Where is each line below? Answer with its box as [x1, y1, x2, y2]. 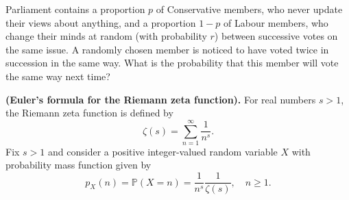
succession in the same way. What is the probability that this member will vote [5, 55, 339, 70]
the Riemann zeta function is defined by [5, 105, 173, 120]
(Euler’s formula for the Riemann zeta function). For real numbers [5, 92, 316, 106]
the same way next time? [5, 68, 110, 83]
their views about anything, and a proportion [5, 15, 196, 29]
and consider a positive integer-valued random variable [47, 144, 278, 158]
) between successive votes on [214, 29, 338, 43]
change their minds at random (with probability [5, 29, 207, 43]
